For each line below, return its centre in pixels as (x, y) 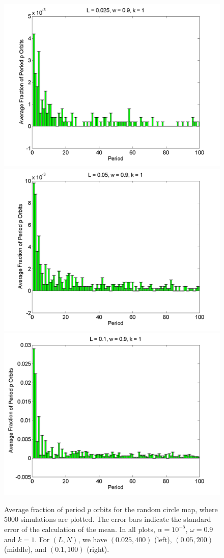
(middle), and (25, 549)
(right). (98, 549)
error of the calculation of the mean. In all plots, (80, 529)
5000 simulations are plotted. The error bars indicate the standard (108, 519)
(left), (163, 539)
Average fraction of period (45, 509)
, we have (93, 539)
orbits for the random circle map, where (156, 509)
